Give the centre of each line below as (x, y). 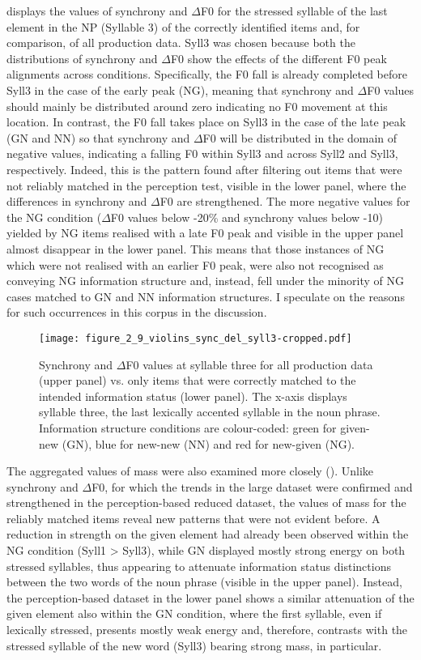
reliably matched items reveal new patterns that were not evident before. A (193, 518)
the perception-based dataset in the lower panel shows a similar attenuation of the (210, 597)
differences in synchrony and (77, 201)
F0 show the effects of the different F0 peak (279, 58)
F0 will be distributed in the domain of (300, 137)
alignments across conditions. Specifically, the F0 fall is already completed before (207, 74)
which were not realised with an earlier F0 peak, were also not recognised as (195, 264)
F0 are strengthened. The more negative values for (285, 201)
